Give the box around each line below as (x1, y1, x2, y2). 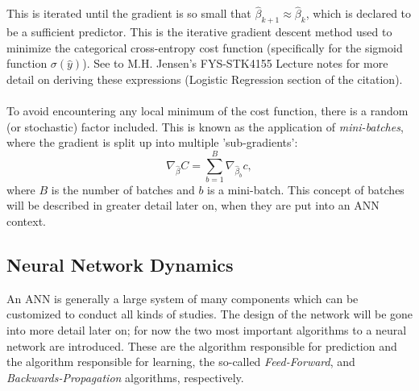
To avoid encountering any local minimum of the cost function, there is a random (6, 102, 409, 119)
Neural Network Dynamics (6, 252, 234, 277)
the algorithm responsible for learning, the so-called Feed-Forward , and (6, 353, 355, 370)
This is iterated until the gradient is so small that (6, 5, 251, 22)
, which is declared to (305, 5, 412, 22)
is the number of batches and (51, 181, 195, 198)
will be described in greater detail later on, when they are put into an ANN (6, 197, 380, 214)
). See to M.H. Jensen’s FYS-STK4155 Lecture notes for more (82, 55, 388, 72)
